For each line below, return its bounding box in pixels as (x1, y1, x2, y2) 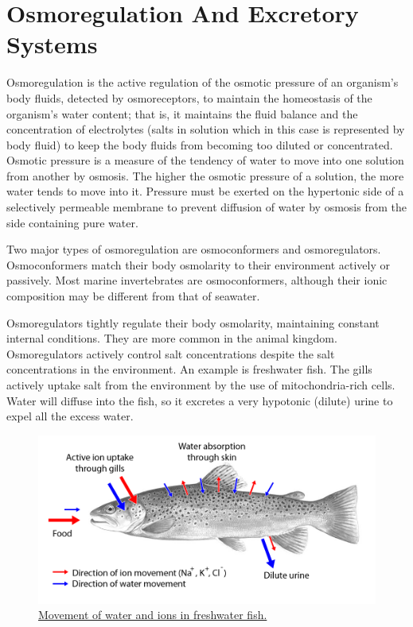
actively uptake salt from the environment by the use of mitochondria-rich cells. (6, 377, 395, 393)
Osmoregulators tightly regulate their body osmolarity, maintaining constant (6, 314, 380, 331)
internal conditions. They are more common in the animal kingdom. (6, 330, 337, 346)
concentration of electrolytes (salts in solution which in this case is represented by (6, 121, 405, 137)
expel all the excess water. (6, 408, 134, 424)
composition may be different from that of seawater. (6, 288, 260, 304)
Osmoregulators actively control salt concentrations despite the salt (6, 345, 335, 362)
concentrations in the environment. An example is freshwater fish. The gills (6, 361, 372, 377)
